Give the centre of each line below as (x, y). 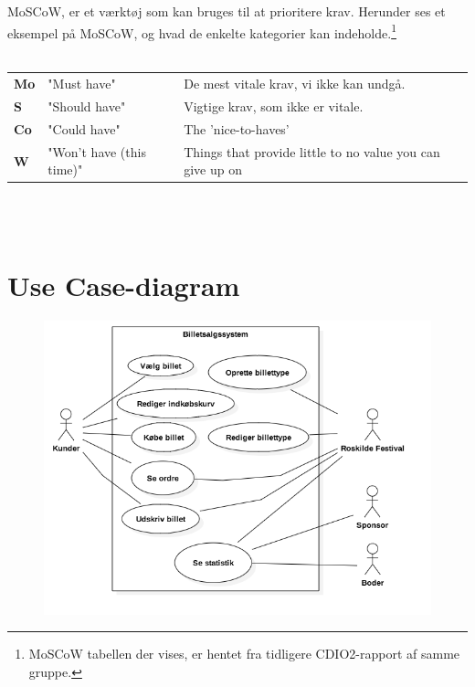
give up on (213, 169)
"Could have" (84, 128)
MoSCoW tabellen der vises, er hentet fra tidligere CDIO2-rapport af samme (244, 654)
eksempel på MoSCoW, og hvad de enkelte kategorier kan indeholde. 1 (202, 31)
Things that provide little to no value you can (312, 151)
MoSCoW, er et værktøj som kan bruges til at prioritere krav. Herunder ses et (227, 11)
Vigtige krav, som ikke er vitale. (274, 106)
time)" (65, 169)
